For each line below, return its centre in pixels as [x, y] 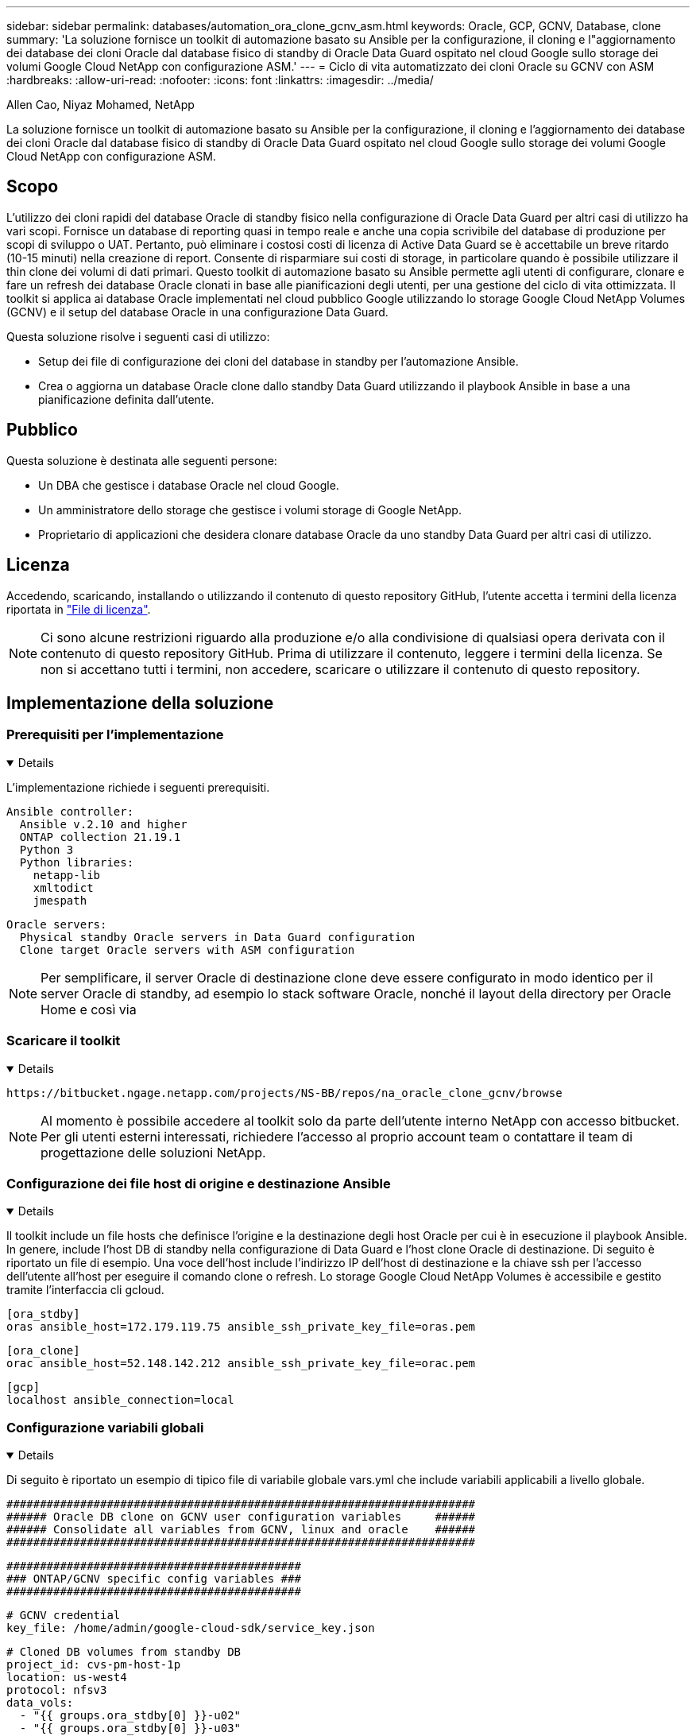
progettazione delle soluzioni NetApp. [153, 1152]
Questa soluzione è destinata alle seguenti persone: [142, 460]
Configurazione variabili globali [105, 1427]
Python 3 [46, 849]
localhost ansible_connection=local [120, 1400]
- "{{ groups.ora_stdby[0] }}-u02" [130, 1715]
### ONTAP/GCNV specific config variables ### [154, 1579]
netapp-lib [67, 875]
